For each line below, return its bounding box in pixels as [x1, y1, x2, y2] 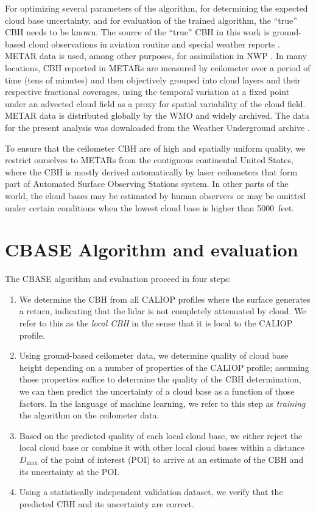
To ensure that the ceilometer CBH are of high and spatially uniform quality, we [5, 141, 306, 154]
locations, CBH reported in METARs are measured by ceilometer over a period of [5, 61, 311, 74]
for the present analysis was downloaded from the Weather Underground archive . [5, 121, 310, 133]
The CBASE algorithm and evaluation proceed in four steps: [5, 272, 231, 285]
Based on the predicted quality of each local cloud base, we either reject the [19, 429, 303, 442]
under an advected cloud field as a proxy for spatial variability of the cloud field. [5, 97, 306, 110]
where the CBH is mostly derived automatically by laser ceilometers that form [5, 165, 298, 178]
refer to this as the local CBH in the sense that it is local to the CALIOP [19, 317, 293, 329]
